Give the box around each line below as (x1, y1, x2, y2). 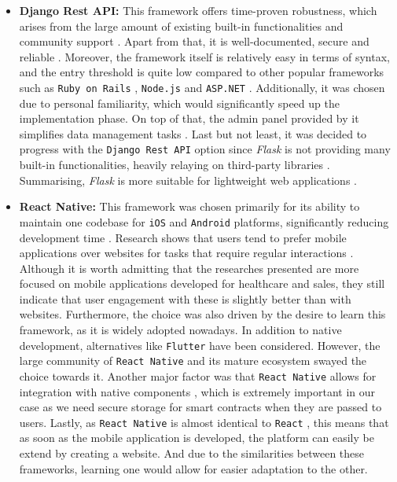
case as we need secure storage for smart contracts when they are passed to (19, 399, 382, 415)
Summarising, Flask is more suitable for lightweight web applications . (19, 171, 357, 188)
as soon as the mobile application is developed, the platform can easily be (19, 429, 374, 446)
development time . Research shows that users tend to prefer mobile (19, 229, 347, 245)
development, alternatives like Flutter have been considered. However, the (19, 337, 380, 353)
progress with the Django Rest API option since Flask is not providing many (19, 141, 391, 157)
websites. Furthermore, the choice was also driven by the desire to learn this (19, 306, 386, 322)
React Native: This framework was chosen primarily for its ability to (19, 198, 360, 215)
